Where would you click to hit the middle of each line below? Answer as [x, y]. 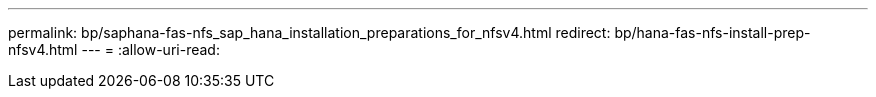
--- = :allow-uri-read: [150, 49]
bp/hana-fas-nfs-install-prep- [712, 32]
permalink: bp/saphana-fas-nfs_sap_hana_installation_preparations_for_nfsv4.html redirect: [309, 32]
